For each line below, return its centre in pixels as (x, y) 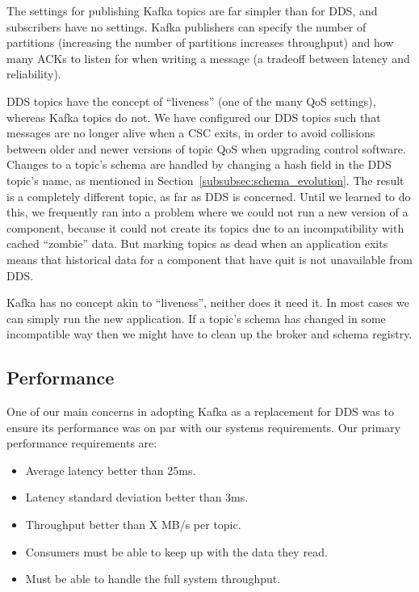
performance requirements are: (82, 443)
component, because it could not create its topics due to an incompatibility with (205, 227)
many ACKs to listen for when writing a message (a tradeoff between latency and (208, 58)
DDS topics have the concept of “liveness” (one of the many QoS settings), (191, 101)
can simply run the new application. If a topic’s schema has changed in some (196, 318)
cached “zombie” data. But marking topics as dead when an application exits (197, 244)
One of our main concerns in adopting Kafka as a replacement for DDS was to (200, 411)
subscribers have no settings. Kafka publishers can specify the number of (186, 26)
